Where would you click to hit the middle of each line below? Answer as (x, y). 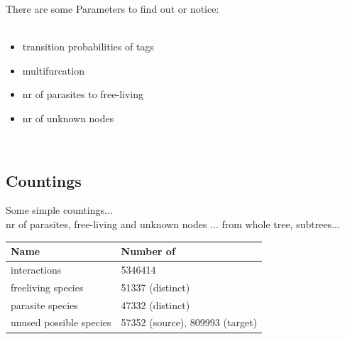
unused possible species (61, 322)
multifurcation (53, 70)
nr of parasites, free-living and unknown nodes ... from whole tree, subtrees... (173, 224)
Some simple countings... (59, 210)
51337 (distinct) (155, 287)
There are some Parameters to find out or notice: (113, 9)
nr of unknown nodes (68, 118)
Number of (148, 251)
